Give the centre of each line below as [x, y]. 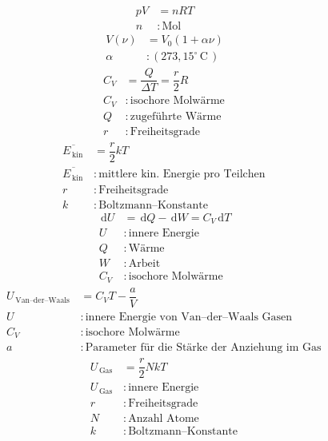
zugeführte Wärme [176, 116]
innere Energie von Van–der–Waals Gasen [189, 317]
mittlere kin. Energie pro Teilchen [182, 175]
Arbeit [144, 264]
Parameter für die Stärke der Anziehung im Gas [203, 348]
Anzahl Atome [164, 418]
